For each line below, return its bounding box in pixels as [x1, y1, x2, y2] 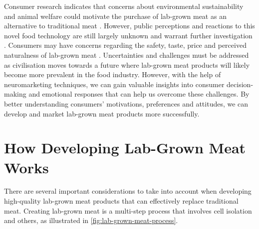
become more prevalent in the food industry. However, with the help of [4, 69, 221, 80]
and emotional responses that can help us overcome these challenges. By [28, 89, 250, 99]
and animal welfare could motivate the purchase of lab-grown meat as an [4, 10, 227, 21]
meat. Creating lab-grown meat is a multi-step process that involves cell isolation [4, 205, 252, 216]
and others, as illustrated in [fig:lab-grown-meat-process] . [4, 215, 178, 226]
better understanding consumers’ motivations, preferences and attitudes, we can [4, 98, 249, 109]
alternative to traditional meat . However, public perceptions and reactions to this [4, 20, 255, 31]
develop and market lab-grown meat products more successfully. [4, 108, 200, 118]
